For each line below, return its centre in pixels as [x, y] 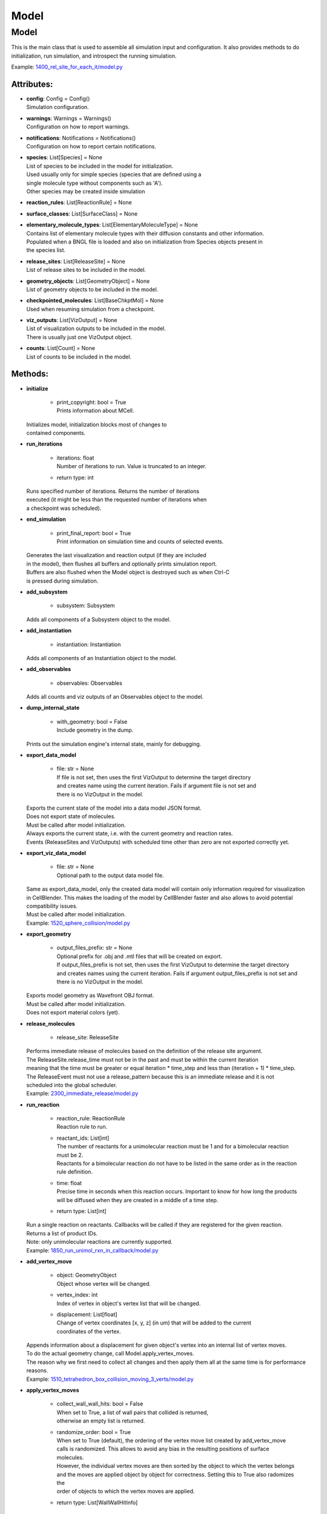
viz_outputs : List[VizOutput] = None [72, 320]
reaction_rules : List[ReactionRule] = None [79, 202]
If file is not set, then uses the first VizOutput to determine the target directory [154, 777]
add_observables [49, 669]
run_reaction [43, 1105]
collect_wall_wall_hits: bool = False [100, 1404]
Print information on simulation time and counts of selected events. [140, 541]
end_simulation [46, 519]
